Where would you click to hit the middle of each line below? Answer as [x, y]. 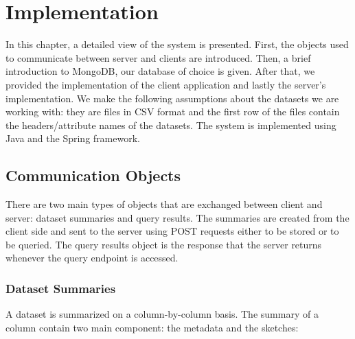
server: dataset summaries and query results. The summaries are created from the [177, 217]
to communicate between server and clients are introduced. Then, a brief [158, 57]
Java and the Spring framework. [73, 138]
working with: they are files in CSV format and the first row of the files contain [173, 112]
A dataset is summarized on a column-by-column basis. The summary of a [162, 314]
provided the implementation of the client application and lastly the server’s [166, 84]
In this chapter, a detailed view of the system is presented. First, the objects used [177, 44]
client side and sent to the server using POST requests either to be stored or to [172, 231]
